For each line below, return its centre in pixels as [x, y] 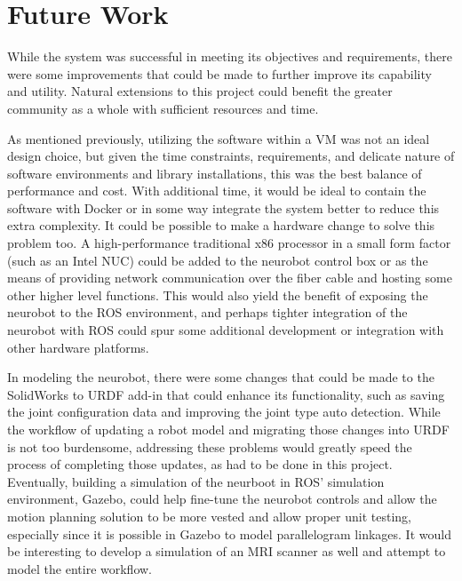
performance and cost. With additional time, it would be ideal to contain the [217, 191]
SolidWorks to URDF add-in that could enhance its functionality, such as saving [226, 394]
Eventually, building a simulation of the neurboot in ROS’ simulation [196, 481]
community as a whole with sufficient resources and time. [163, 108]
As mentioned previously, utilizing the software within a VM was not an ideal [219, 138]
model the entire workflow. [80, 568]
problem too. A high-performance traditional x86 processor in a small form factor [229, 243]
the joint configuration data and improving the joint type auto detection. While [224, 412]
